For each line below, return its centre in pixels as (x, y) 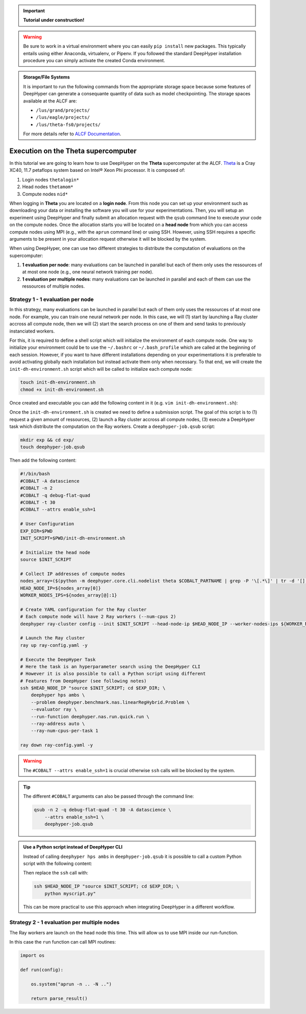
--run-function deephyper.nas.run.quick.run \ (90, 716)
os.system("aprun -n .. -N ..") (71, 984)
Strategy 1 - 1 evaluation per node (52, 299)
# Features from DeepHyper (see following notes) (83, 681)
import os (32, 956)
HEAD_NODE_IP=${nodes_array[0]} (61, 588)
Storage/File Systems (46, 77)
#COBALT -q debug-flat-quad (55, 495)
